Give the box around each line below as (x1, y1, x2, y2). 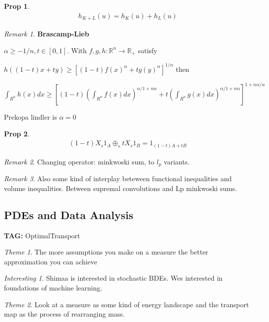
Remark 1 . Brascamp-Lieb (4, 29, 90, 39)
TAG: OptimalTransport (4, 230, 80, 240)
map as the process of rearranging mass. (4, 309, 125, 319)
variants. (164, 156, 190, 166)
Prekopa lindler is (4, 112, 57, 122)
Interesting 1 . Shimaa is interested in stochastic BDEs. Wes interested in (4, 273, 223, 283)
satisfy (138, 45, 157, 55)
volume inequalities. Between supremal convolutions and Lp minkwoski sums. (4, 183, 237, 193)
